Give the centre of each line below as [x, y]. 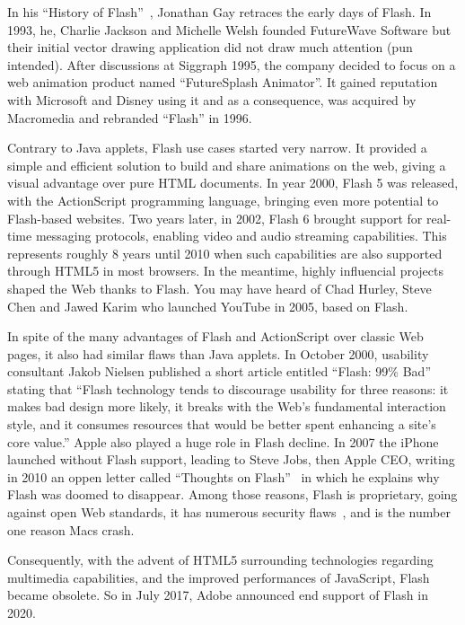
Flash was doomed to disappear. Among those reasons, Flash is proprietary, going [232, 494]
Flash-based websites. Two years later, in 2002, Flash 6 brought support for [215, 218]
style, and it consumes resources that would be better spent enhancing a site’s [222, 424]
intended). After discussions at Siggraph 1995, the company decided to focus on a [232, 64]
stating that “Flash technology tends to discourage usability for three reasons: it [228, 388]
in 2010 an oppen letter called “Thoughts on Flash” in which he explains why [224, 476]
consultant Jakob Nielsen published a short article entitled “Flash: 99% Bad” [219, 371]
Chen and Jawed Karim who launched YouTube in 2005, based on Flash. [208, 306]
